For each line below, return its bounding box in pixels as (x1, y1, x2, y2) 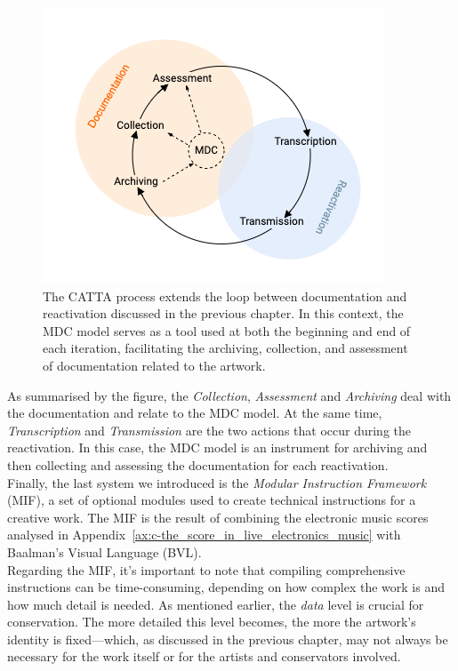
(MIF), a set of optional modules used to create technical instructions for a (7, 491, 416, 509)
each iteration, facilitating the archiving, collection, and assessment (43, 339, 408, 357)
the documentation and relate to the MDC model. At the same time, (7, 403, 382, 422)
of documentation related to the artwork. (43, 355, 266, 374)
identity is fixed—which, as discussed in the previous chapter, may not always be (7, 629, 448, 648)
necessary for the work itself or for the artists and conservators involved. (7, 647, 401, 666)
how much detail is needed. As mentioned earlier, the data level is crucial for (7, 595, 424, 613)
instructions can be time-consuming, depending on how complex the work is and (7, 578, 445, 596)
